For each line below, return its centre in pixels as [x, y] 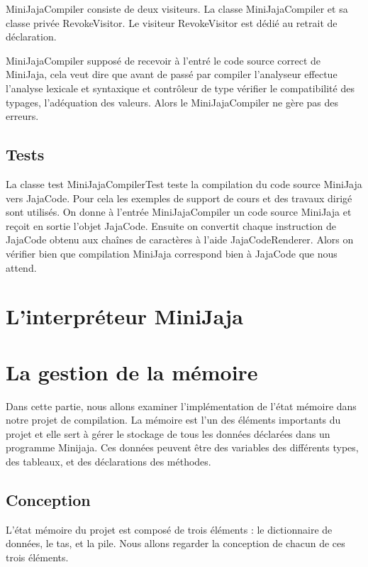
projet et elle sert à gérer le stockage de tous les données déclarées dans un [168, 433]
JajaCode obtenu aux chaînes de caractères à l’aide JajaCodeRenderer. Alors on [180, 240]
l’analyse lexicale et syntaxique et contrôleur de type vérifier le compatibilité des [180, 88]
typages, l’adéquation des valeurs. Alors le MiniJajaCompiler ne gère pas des [172, 102]
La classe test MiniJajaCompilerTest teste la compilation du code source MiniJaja [184, 183]
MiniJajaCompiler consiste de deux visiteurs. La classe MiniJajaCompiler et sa [177, 9]
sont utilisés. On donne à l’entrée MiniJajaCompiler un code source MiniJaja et [179, 212]
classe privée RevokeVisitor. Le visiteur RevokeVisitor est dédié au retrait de [172, 22]
